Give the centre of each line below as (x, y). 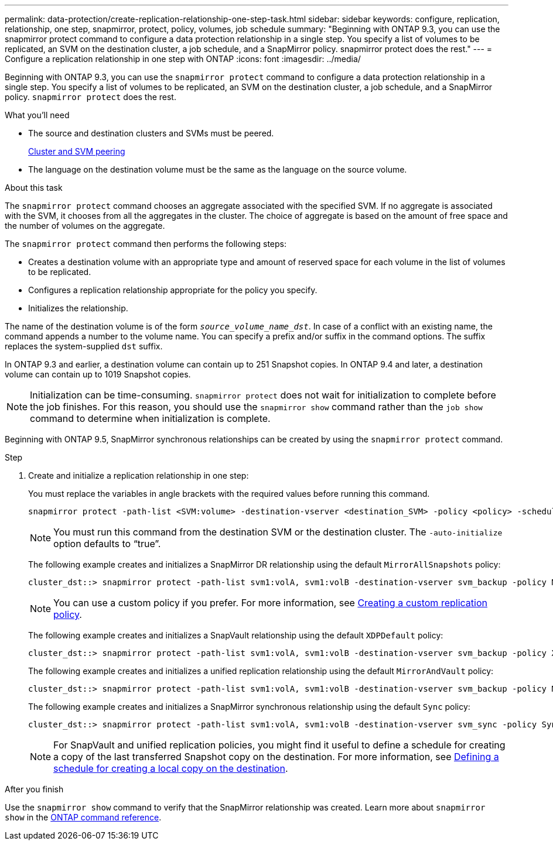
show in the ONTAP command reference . (83, 817)
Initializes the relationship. (78, 308)
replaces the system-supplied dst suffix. (84, 346)
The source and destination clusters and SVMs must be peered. (151, 133)
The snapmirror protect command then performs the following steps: (146, 244)
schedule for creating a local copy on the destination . (171, 768)
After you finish (34, 789)
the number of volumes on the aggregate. (85, 226)
